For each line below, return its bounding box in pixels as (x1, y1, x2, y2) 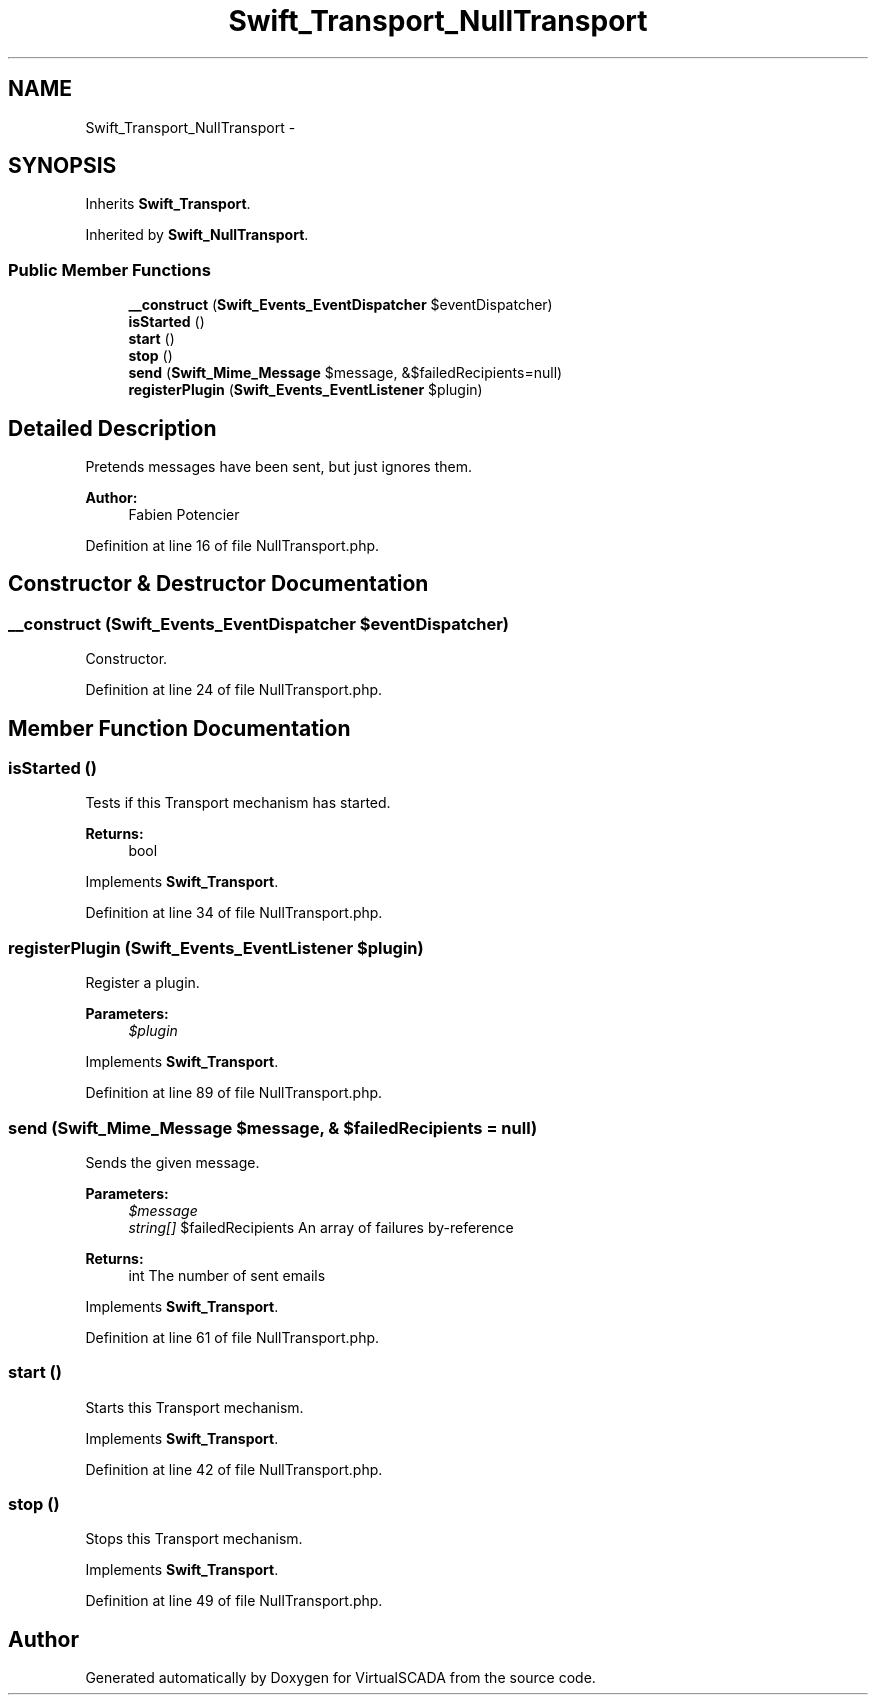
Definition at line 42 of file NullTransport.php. (85, 1460, 383, 1478)
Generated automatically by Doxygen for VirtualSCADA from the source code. (85, 1669, 596, 1687)
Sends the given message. (85, 1153, 260, 1171)
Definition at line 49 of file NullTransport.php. (85, 1592, 383, 1610)
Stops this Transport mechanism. (85, 1530, 303, 1548)
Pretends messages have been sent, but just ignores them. (85, 458, 472, 476)
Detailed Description (8, 415, 217, 441)
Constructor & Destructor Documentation (8, 571, 429, 597)
